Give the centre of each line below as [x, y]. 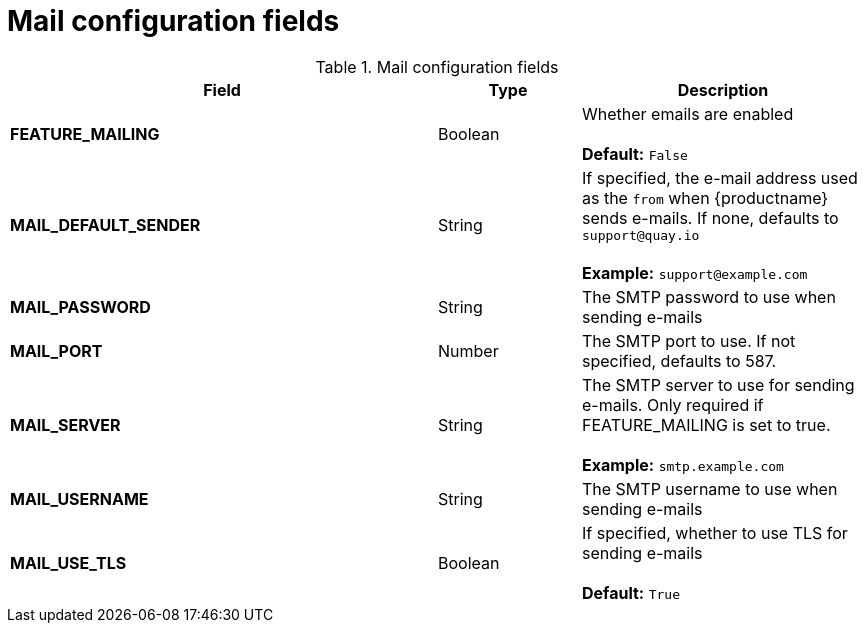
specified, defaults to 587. [679, 360]
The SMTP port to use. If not [688, 340]
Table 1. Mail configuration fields [437, 66]
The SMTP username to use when [709, 488]
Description [723, 89]
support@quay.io [640, 235]
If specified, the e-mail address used [719, 177]
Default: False [634, 153]
